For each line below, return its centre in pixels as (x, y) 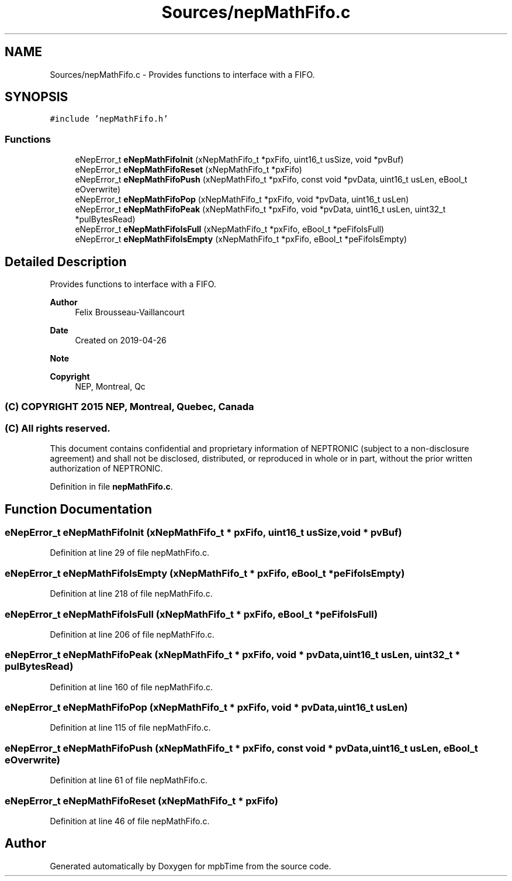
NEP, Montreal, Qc (110, 387)
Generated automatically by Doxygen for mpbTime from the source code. (191, 866)
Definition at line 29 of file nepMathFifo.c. (129, 553)
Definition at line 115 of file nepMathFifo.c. (130, 728)
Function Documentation (78, 509)
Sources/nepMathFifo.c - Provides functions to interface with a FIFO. (182, 74)
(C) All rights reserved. (58, 428)
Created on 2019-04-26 (121, 340)
